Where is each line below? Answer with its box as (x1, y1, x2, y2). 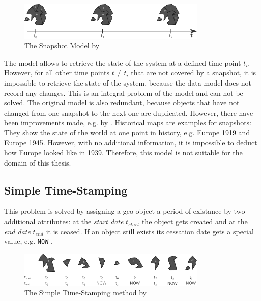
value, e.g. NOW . (4, 236, 53, 247)
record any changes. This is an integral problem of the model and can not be (4, 87, 243, 98)
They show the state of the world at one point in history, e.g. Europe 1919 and (4, 127, 250, 138)
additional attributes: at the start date (4, 216, 124, 227)
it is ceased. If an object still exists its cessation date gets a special (46, 226, 254, 236)
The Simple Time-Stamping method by (24, 287, 147, 298)
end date (4, 226, 31, 236)
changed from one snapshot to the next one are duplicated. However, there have (4, 107, 253, 118)
